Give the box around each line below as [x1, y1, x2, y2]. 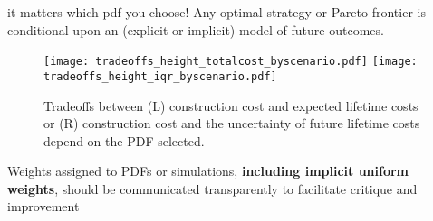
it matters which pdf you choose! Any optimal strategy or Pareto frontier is [7, 3, 426, 21]
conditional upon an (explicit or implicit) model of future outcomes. [7, 20, 384, 39]
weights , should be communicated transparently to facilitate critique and [7, 179, 418, 198]
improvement [7, 197, 80, 216]
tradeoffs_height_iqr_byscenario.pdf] [43, 69, 277, 83]
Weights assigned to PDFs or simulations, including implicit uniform [7, 161, 409, 180]
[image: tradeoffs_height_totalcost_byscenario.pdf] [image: [43, 55, 418, 69]
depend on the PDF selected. [43, 131, 205, 150]
